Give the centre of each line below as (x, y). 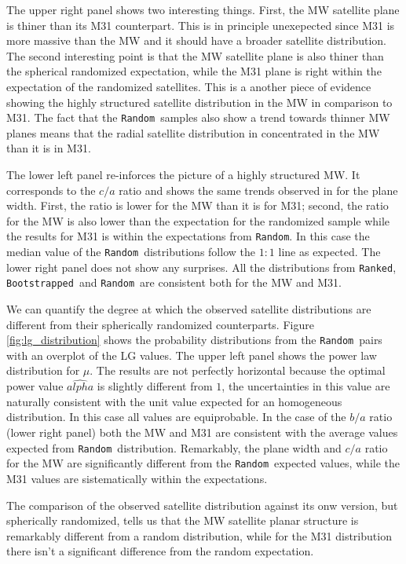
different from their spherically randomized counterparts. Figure (160, 324)
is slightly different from (155, 386)
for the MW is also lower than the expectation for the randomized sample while (198, 220)
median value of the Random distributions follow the (131, 252)
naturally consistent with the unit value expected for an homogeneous (174, 401)
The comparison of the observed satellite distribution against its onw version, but (202, 505)
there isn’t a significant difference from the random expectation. (160, 551)
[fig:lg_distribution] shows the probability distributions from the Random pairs (194, 340)
